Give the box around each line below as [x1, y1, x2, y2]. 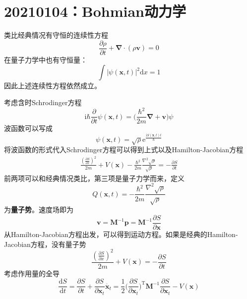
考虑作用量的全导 [4, 268, 60, 278]
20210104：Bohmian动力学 [4, 1, 186, 21]
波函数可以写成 [4, 123, 53, 133]
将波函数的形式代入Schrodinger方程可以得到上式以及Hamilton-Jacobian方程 [4, 144, 244, 155]
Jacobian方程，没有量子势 [4, 239, 86, 249]
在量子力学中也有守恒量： [4, 54, 87, 64]
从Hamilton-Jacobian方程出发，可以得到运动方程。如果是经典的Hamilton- [4, 229, 238, 239]
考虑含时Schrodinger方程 [4, 97, 82, 107]
